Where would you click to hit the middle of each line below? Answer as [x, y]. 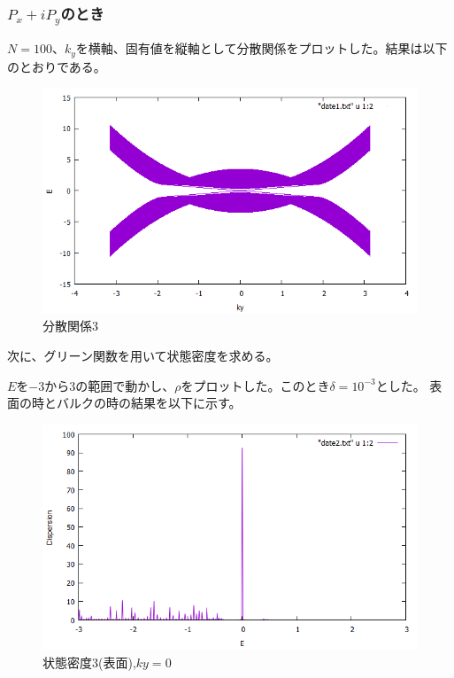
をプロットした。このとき [255, 385]
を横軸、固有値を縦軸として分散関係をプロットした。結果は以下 [262, 48]
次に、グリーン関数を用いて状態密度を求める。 [143, 355]
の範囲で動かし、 [125, 385]
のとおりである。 [57, 66]
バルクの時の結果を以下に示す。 [149, 403]
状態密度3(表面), [89, 662]
